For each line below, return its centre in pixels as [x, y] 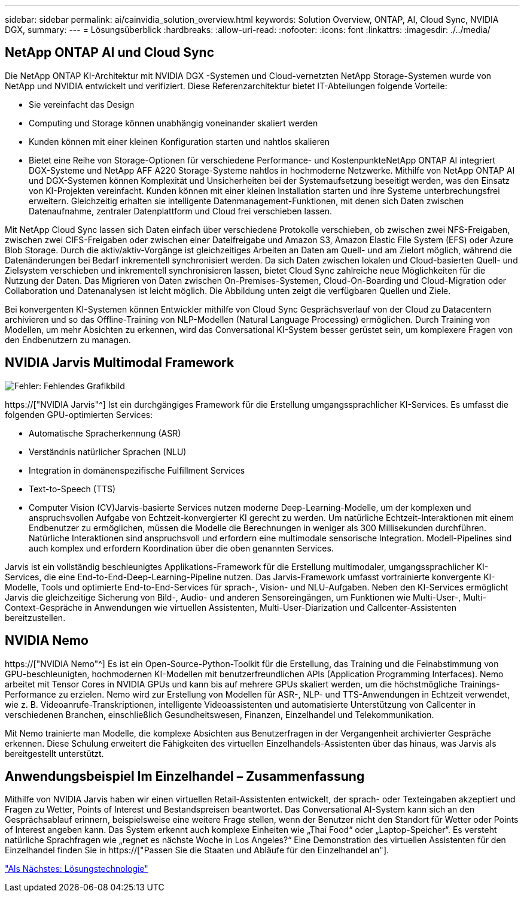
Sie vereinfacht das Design [82, 104]
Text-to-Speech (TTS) [72, 489]
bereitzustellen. [35, 617]
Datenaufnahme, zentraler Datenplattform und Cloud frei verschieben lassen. [181, 211]
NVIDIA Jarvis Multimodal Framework [120, 363]
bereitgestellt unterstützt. [54, 753]
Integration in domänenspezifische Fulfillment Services [137, 470]
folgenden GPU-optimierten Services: [79, 414]
